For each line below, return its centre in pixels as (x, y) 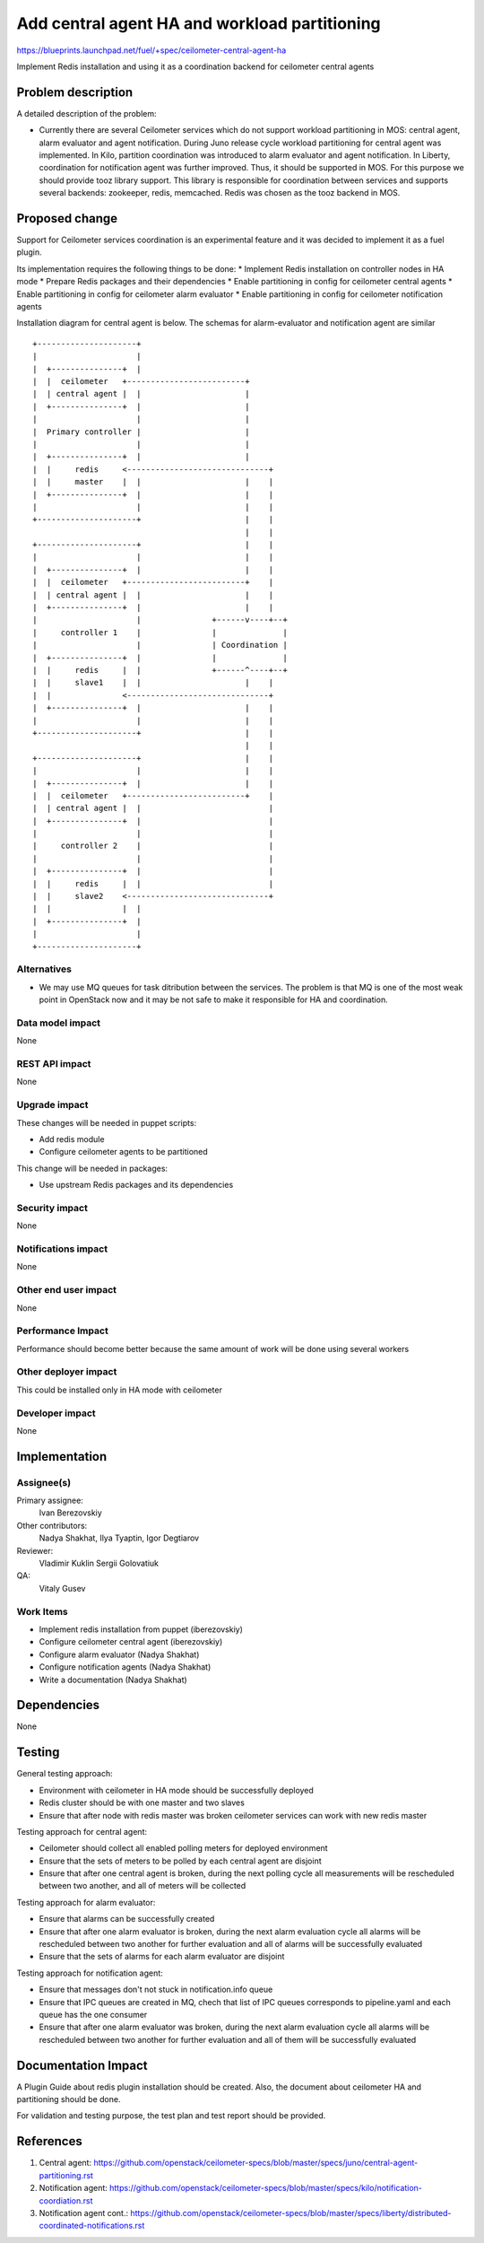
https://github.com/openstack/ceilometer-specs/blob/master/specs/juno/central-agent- (256, 2163)
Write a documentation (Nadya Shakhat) (113, 1680)
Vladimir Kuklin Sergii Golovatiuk (99, 1563)
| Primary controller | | (141, 432)
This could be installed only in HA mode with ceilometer (120, 1390)
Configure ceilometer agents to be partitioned (123, 1152)
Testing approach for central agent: (82, 1831)
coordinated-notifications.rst (92, 2226)
